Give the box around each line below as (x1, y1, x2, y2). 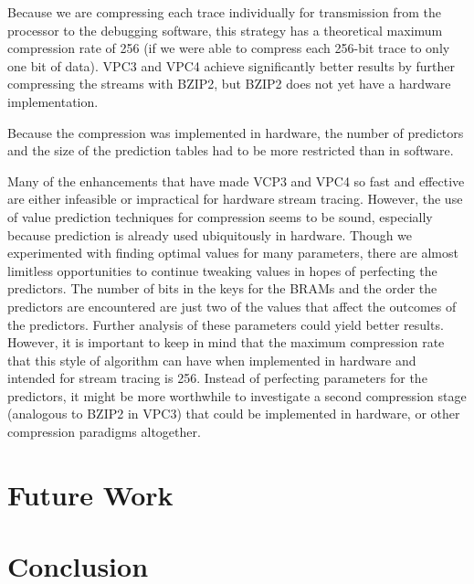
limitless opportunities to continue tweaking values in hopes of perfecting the (7, 260, 437, 280)
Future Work (7, 475, 174, 513)
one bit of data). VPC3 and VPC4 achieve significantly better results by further (7, 56, 456, 75)
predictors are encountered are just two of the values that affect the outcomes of (7, 296, 457, 315)
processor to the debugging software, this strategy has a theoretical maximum (7, 20, 443, 39)
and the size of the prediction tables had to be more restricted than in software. (7, 141, 454, 160)
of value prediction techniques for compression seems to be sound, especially (7, 207, 433, 226)
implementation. (7, 91, 99, 111)
